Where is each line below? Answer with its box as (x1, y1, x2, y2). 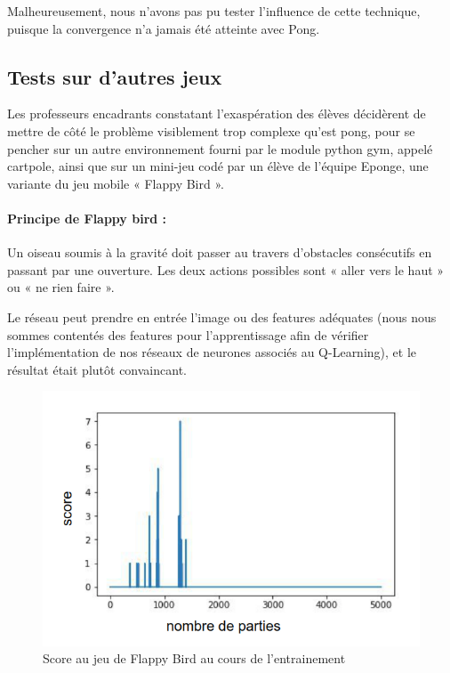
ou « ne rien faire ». (7, 278, 115, 296)
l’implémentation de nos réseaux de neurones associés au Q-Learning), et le (7, 343, 417, 361)
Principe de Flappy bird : (7, 208, 167, 227)
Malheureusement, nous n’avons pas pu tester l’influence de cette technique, (7, 2, 421, 20)
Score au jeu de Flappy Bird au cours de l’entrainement (43, 649, 346, 668)
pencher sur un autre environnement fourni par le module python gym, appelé (7, 139, 433, 158)
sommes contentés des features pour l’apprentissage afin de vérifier (7, 325, 369, 344)
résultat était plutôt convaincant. (7, 360, 187, 378)
